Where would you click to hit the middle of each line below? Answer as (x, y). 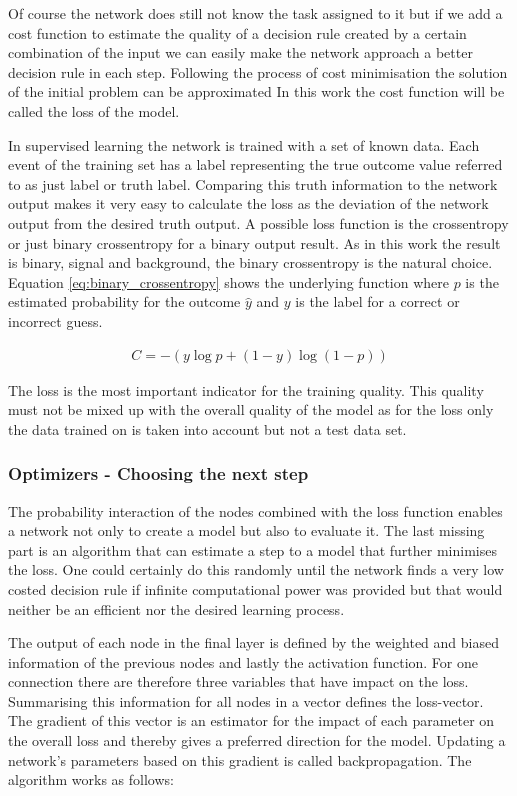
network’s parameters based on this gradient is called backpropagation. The (240, 759)
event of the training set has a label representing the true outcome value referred (255, 164)
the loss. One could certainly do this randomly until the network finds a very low (256, 569)
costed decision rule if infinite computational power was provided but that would (255, 588)
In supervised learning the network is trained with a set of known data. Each (244, 144)
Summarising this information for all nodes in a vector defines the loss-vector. (246, 700)
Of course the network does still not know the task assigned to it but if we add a (255, 13)
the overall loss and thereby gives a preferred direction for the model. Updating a (257, 740)
